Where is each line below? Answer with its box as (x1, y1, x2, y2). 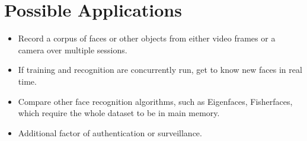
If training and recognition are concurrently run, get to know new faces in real (18, 63, 302, 76)
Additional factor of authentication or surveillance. (18, 126, 202, 139)
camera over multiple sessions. (18, 43, 127, 56)
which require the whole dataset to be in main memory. (18, 107, 220, 119)
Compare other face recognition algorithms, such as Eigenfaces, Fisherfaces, (18, 95, 293, 107)
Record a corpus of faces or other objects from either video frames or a (18, 32, 276, 44)
